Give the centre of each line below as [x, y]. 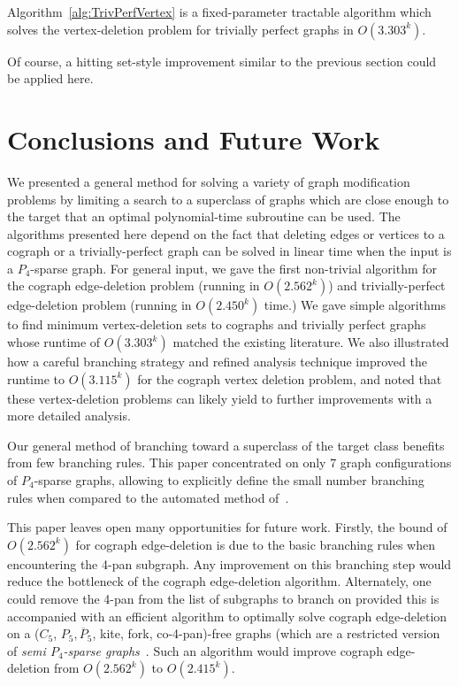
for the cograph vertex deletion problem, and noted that [290, 378]
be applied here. [50, 78]
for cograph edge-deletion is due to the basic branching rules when [256, 544]
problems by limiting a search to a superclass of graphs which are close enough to [228, 199]
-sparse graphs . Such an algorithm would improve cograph [223, 650]
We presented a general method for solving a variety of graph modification [209, 181]
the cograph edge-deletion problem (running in [134, 285]
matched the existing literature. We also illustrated [311, 342]
